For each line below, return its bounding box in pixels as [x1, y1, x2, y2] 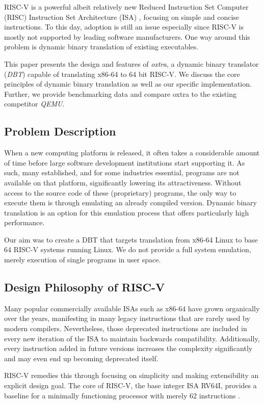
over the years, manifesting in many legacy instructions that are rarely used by [4, 313, 250, 324]
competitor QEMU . [4, 98, 65, 109]
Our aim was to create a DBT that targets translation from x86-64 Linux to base [4, 234, 258, 245]
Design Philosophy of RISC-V [4, 279, 165, 295]
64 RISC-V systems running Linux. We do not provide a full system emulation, [4, 244, 251, 255]
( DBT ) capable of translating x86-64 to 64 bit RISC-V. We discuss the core [4, 68, 240, 79]
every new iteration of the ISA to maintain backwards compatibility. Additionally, [4, 333, 260, 343]
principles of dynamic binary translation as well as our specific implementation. [4, 78, 252, 89]
